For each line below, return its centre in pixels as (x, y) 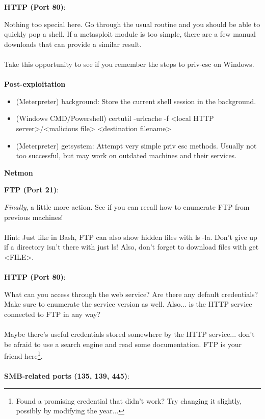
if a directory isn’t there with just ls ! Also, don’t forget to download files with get (131, 247)
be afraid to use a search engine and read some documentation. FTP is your (123, 344)
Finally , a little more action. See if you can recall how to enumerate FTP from (127, 206)
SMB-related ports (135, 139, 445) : (67, 376)
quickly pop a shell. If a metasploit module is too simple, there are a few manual (130, 34)
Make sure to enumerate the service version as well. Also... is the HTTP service (128, 304)
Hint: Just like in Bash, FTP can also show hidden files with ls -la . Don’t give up (131, 237)
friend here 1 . (23, 355)
